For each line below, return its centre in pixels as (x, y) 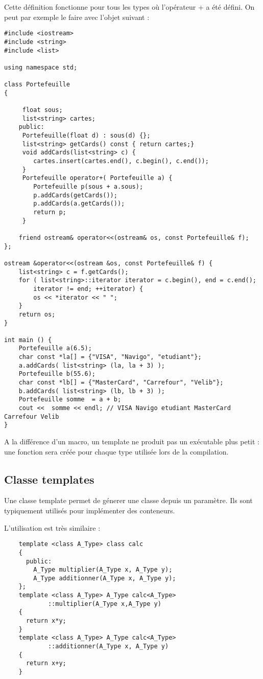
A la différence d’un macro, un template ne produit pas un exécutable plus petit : (132, 442)
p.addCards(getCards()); (75, 195)
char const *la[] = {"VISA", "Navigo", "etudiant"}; (110, 357)
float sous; (42, 110)
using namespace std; (41, 67)
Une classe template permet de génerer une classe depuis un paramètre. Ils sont (128, 500)
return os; (37, 314)
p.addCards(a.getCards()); (79, 204)
